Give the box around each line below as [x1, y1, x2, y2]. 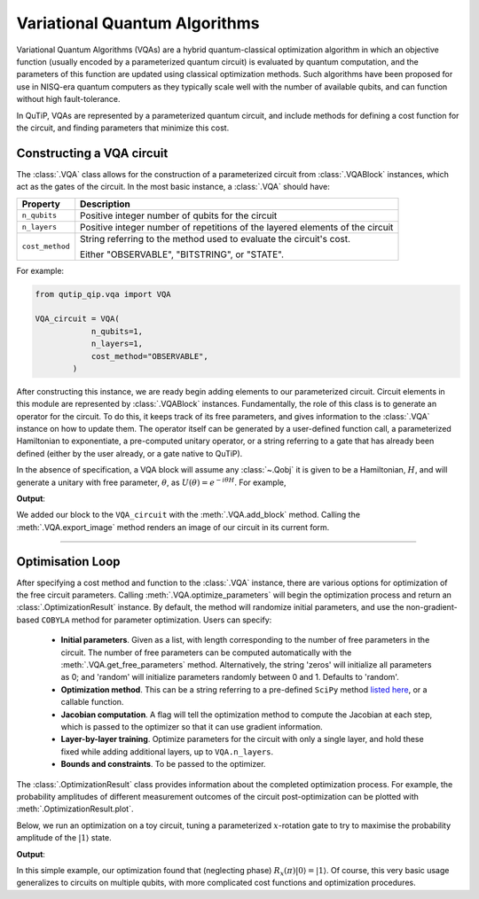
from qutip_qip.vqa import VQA [35, 289, 172, 299]
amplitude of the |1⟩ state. [16, 833, 113, 843]
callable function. [60, 697, 124, 707]
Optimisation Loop [16, 554, 121, 569]
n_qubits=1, [90, 326, 144, 336]
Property [21, 198, 61, 210]
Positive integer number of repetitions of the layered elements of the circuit [80, 221, 394, 233]
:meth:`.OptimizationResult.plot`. [16, 803, 134, 815]
